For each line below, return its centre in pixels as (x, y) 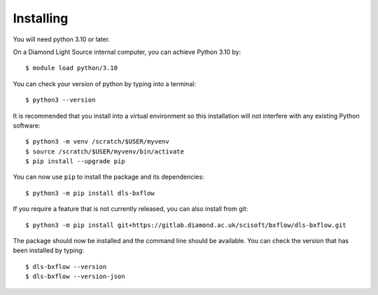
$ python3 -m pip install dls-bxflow (90, 193)
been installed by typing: (48, 251)
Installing (41, 18)
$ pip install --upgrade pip (75, 162)
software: (27, 125)
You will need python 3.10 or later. (62, 39)
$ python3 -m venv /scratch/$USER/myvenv (97, 142)
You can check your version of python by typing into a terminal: (104, 83)
